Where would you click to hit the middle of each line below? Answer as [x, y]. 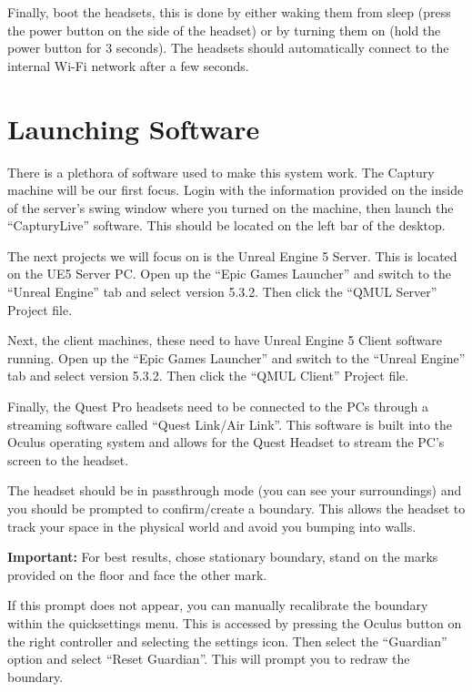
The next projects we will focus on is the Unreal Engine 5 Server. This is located [232, 255]
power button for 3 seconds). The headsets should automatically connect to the [228, 48]
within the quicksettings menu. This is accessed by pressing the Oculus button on [235, 622]
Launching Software [134, 128]
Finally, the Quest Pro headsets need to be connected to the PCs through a [218, 407]
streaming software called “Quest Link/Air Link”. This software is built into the [230, 424]
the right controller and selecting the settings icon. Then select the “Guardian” [227, 641]
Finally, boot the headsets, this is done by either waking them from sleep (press [229, 12]
